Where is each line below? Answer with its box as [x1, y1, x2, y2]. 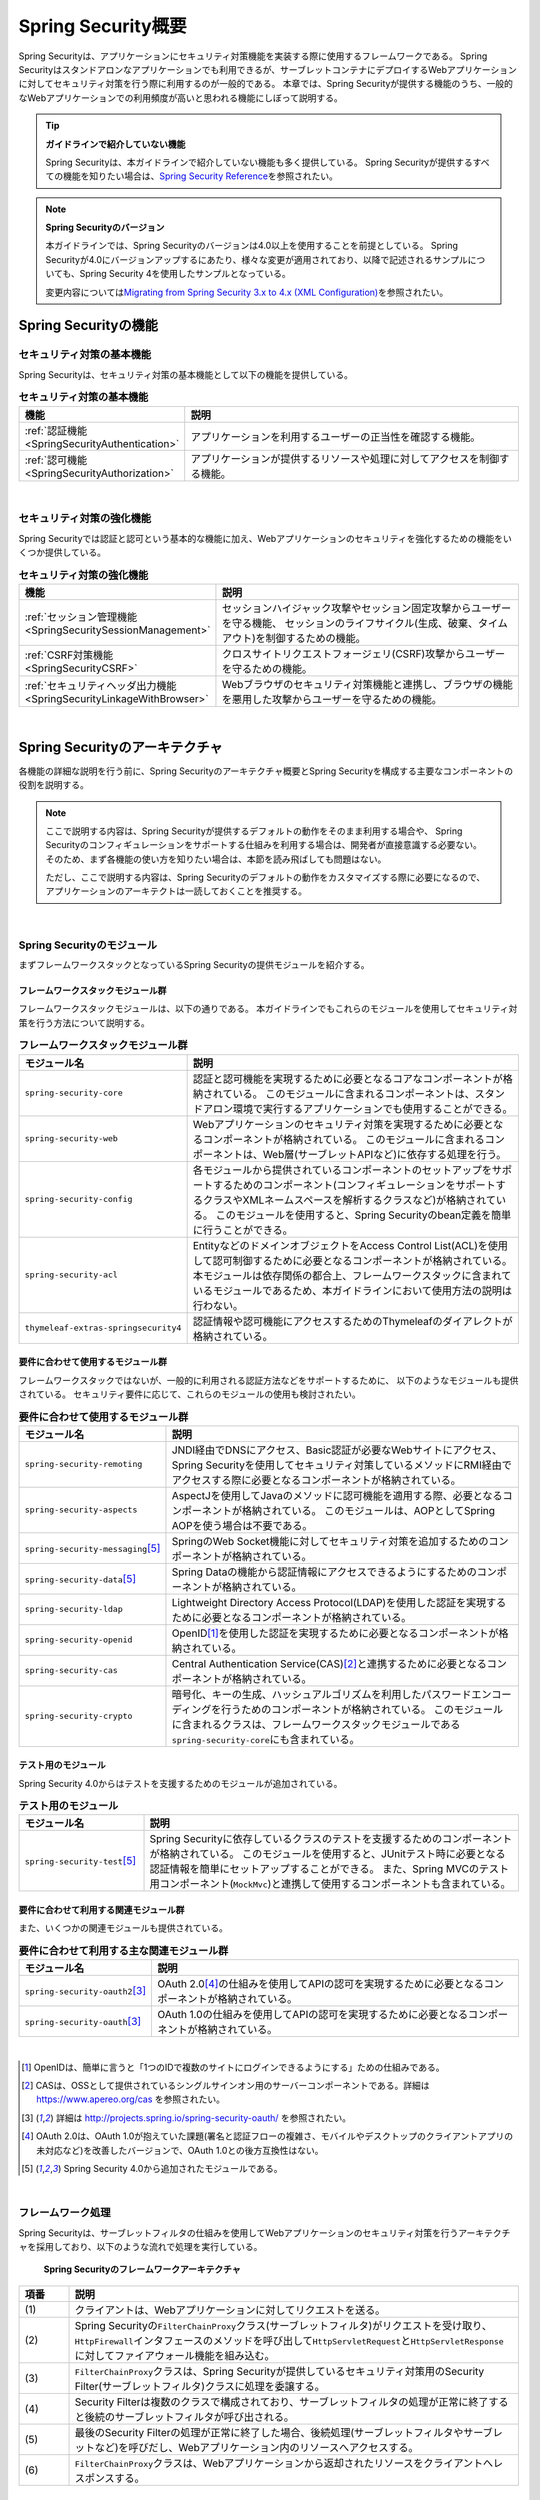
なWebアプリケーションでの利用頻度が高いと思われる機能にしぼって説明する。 [18, 91, 344, 104]
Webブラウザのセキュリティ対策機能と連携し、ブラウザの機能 [221, 677, 514, 691]
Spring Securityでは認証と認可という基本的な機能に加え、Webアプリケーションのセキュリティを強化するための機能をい [18, 532, 512, 544]
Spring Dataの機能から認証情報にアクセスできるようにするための [171, 1565, 477, 1579]
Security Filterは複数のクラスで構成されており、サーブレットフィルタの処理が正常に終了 [74, 2395, 489, 2409]
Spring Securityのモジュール [18, 938, 158, 952]
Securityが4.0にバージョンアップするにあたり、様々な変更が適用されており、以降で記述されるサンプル [45, 253, 469, 265]
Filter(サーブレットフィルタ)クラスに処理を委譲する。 [74, 2379, 325, 2393]
